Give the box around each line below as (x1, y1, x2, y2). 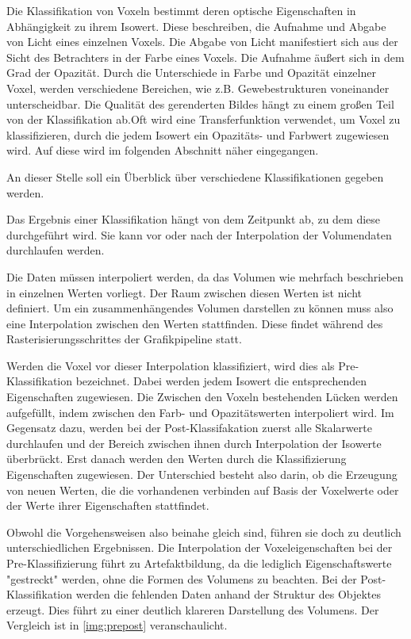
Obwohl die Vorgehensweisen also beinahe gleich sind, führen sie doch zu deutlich (6, 523, 401, 540)
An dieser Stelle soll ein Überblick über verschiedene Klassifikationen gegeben (6, 168, 384, 185)
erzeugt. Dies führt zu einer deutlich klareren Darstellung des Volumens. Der (6, 601, 379, 618)
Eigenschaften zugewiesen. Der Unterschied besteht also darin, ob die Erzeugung (6, 466, 398, 483)
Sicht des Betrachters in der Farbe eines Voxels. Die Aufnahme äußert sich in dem (6, 48, 405, 65)
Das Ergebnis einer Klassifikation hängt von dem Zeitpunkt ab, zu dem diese (6, 211, 381, 228)
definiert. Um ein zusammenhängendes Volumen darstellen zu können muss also (6, 300, 394, 316)
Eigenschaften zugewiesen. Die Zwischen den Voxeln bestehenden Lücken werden (6, 388, 398, 405)
